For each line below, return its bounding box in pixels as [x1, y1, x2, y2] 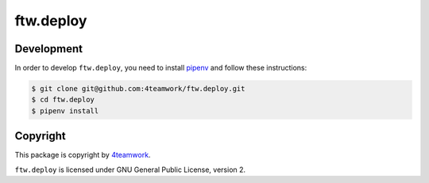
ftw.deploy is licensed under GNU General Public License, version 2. [14, 165, 246, 174]
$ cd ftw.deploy [31, 95, 95, 105]
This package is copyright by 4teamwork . [14, 151, 151, 160]
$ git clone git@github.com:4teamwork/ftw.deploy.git [31, 84, 245, 93]
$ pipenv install [31, 106, 99, 115]
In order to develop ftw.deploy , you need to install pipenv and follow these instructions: [14, 63, 307, 73]
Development [14, 42, 83, 55]
